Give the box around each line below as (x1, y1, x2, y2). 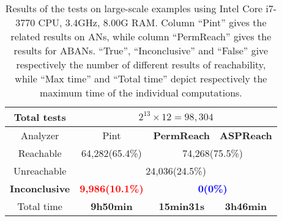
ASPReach (220, 128, 272, 142)
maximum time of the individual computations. (40, 85, 242, 100)
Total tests (13, 110, 66, 124)
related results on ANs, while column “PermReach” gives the (10, 29, 272, 43)
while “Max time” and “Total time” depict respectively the (15, 71, 267, 85)
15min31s (158, 199, 205, 213)
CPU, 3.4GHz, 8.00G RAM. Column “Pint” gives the (38, 15, 267, 29)
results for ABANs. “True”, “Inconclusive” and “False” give (13, 43, 269, 57)
